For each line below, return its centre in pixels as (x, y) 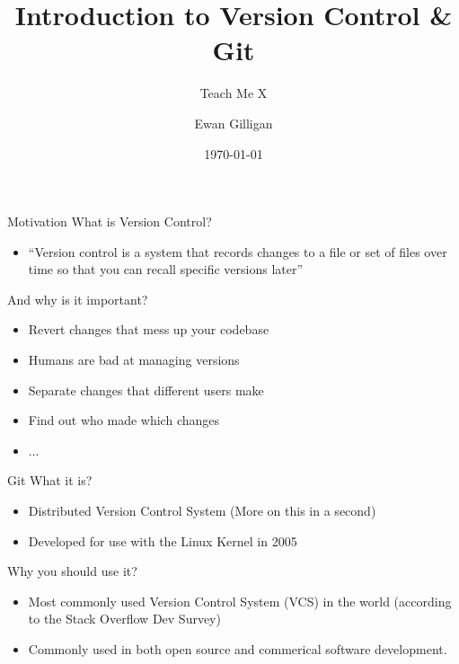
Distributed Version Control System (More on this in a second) (202, 511)
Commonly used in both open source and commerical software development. (238, 649)
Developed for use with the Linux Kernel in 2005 (163, 540)
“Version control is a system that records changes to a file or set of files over (238, 251)
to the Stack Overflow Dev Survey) (124, 619)
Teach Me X (234, 93)
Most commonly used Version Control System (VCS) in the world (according (240, 601)
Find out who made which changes (124, 420)
